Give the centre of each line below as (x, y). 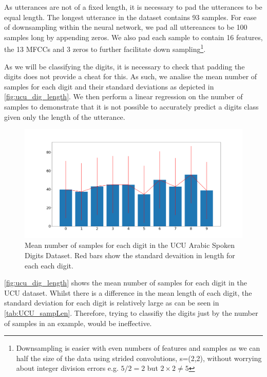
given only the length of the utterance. (65, 116)
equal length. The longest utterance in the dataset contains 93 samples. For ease (130, 17)
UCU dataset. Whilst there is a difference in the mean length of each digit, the (128, 292)
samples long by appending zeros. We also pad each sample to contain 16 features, (133, 37)
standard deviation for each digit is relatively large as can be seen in (112, 303)
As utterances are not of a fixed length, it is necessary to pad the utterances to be (133, 7)
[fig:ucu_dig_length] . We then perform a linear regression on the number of (123, 96)
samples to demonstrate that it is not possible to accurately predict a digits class (131, 106)
